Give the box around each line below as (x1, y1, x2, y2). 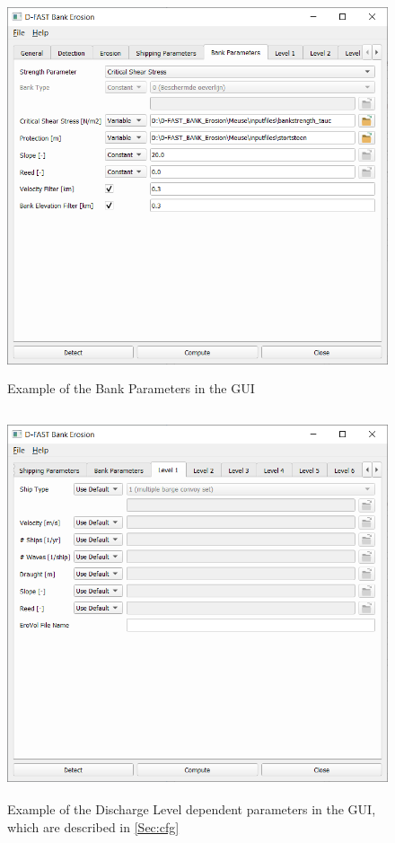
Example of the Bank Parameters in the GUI (7, 378, 255, 397)
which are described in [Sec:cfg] (7, 817, 180, 836)
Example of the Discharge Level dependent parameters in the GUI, (7, 799, 376, 818)
